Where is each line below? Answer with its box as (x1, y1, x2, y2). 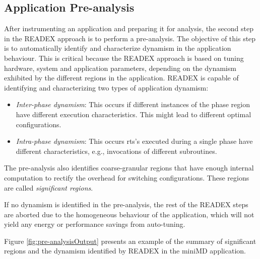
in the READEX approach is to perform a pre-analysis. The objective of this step (4, 33, 256, 43)
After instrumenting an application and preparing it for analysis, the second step (4, 23, 253, 34)
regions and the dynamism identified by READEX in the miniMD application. (4, 245, 246, 256)
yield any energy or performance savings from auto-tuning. (4, 219, 185, 229)
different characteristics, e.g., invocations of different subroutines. (16, 145, 217, 156)
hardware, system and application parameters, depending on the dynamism (4, 62, 236, 73)
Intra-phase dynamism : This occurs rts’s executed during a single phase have (16, 136, 253, 146)
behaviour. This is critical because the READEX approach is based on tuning (4, 52, 244, 63)
